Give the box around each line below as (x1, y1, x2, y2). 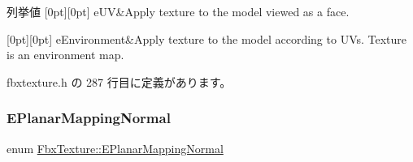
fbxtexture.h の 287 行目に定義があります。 (7, 73, 232, 90)
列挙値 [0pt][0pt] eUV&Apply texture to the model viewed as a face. (7, 3, 350, 19)
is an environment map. (7, 46, 124, 63)
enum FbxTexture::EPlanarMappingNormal (7, 139, 224, 156)
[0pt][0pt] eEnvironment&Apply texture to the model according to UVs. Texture (7, 30, 407, 47)
